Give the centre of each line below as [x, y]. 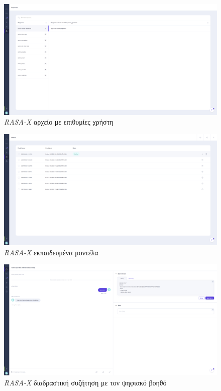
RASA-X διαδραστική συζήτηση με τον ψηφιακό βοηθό [85, 382]
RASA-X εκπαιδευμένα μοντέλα [51, 252]
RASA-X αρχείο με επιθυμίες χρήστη [59, 122]
